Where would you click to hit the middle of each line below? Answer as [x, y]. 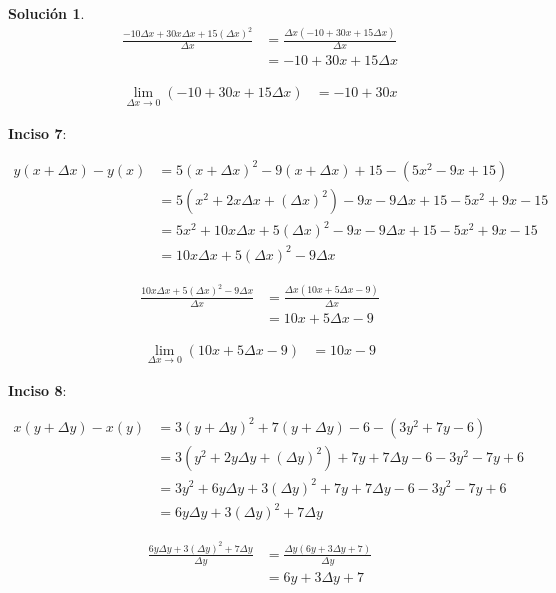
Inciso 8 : [37, 389]
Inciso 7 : [37, 132]
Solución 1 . [46, 13]
